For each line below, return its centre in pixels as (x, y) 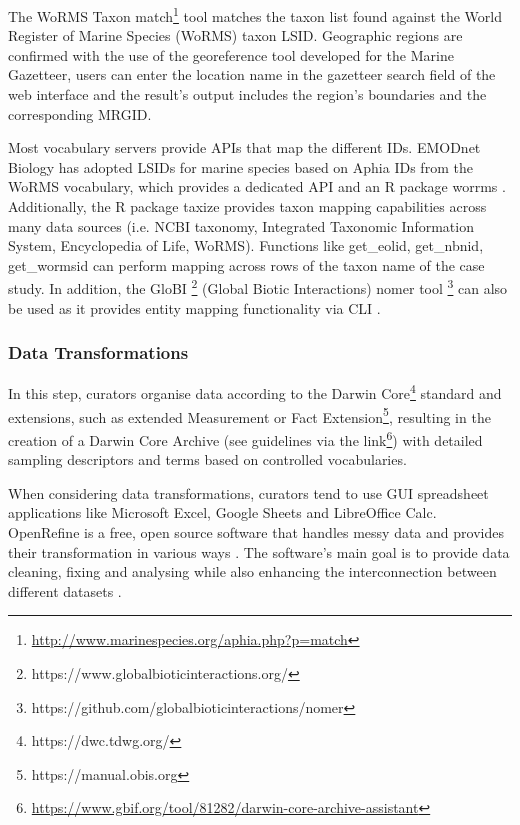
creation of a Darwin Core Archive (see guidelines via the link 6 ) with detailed (245, 438)
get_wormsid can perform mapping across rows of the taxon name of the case (246, 264)
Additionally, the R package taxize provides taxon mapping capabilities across (247, 206)
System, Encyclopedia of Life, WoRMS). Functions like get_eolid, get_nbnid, (246, 245)
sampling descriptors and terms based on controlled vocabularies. (207, 459)
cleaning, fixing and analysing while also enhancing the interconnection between (252, 571)
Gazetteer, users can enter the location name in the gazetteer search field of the (252, 74)
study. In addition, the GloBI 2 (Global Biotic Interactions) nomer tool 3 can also (258, 287)
